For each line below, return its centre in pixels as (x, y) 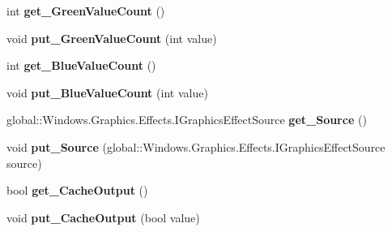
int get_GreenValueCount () (86, 11)
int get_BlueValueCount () (81, 65)
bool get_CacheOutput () (77, 190)
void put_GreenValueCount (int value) (112, 38)
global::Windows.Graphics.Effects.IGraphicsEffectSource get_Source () (187, 120)
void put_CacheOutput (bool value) (103, 217)
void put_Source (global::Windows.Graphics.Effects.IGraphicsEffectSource (196, 146)
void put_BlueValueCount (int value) (107, 92)
